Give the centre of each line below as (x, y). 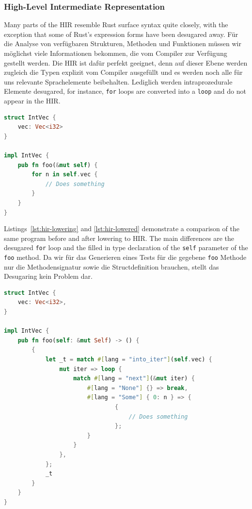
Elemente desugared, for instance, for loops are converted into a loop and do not (125, 91)
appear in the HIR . (32, 101)
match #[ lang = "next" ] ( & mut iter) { (134, 379)
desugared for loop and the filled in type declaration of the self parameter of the (126, 247)
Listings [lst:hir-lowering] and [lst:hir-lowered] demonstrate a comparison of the (122, 229)
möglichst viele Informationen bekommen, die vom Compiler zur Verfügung (116, 53)
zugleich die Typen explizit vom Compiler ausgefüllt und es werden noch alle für (123, 72)
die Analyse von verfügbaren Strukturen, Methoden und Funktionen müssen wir (123, 43)
